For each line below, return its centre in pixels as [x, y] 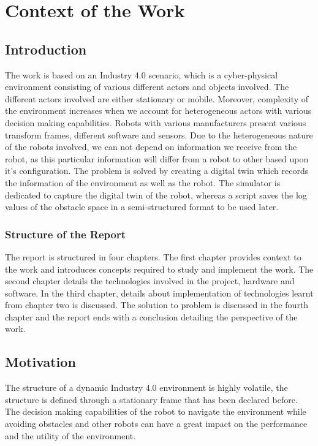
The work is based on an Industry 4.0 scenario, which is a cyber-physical [142, 74]
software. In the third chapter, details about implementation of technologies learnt [159, 293]
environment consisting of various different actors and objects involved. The [147, 87]
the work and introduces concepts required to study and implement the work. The [159, 269]
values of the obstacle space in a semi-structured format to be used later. [142, 207]
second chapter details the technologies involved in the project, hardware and [150, 281]
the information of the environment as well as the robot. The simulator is [143, 182]
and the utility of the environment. [70, 435]
